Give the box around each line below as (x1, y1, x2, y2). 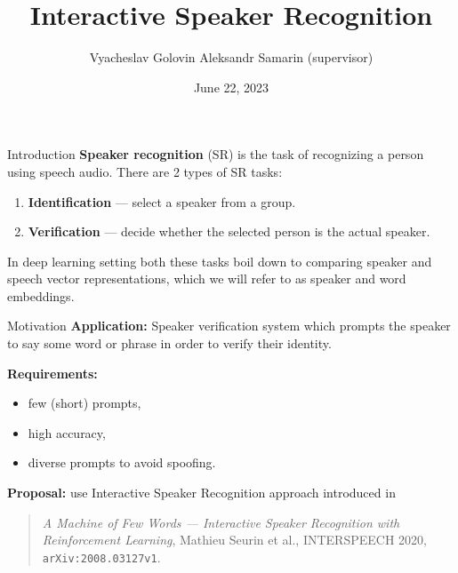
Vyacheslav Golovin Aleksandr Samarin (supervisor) (89, 48, 374, 67)
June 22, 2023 (193, 77, 269, 96)
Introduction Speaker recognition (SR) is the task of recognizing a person (7, 145, 424, 163)
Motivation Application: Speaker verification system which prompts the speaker (7, 316, 451, 335)
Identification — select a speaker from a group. (28, 192, 296, 211)
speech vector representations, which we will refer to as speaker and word (7, 269, 406, 288)
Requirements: (7, 363, 98, 382)
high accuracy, (28, 423, 106, 442)
